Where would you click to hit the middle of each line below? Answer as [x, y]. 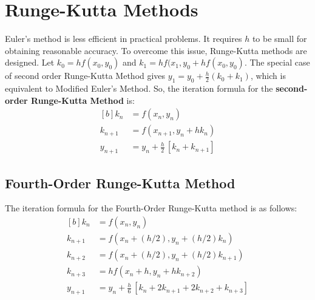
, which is [268, 76]
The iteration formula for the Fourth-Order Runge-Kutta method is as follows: [151, 208]
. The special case [277, 62]
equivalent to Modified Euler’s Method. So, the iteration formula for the [139, 88]
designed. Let [30, 62]
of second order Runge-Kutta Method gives [85, 76]
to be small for [279, 39]
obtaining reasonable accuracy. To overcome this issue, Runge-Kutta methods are [156, 50]
